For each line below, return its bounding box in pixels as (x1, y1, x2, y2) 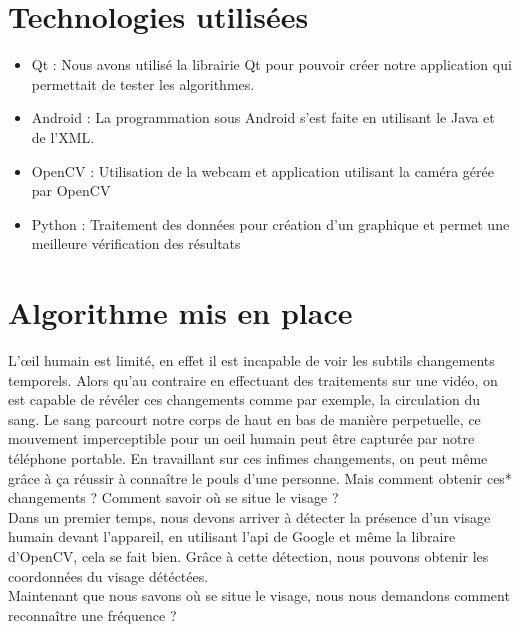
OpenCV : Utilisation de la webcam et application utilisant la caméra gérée (31, 160, 495, 181)
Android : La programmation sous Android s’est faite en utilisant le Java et (31, 107, 495, 128)
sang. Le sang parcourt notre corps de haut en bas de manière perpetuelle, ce (8, 408, 481, 429)
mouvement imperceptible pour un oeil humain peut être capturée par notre (8, 428, 475, 449)
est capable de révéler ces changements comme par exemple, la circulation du (8, 389, 481, 410)
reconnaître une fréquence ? (8, 604, 177, 625)
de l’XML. (31, 126, 95, 147)
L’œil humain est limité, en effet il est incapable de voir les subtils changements (8, 350, 495, 370)
